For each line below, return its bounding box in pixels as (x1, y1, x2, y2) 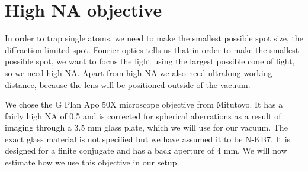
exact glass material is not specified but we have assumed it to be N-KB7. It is (5, 132, 291, 145)
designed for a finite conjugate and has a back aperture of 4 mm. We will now (5, 144, 287, 157)
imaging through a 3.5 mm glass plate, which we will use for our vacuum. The (5, 121, 288, 134)
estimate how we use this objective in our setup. (5, 156, 179, 168)
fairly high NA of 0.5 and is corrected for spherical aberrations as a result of (5, 109, 281, 122)
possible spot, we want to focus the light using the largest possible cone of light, (5, 55, 295, 67)
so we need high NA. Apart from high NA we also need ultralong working (5, 66, 272, 79)
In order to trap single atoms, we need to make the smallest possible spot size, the (5, 32, 303, 44)
